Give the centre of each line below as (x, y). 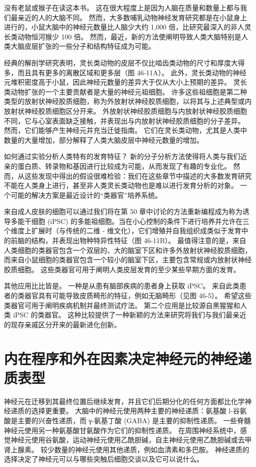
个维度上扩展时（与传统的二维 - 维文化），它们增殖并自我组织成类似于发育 (123, 231)
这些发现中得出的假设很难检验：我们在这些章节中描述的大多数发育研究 (138, 175)
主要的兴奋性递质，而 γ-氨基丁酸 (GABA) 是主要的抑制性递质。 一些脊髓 (134, 420)
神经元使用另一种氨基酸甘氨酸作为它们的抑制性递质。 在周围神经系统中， (122, 430)
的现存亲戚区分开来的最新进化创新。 (62, 324)
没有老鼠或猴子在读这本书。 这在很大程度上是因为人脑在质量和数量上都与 (122, 7)
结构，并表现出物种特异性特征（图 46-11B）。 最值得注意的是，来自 (139, 240)
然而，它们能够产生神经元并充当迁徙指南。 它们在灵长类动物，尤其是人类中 (126, 130)
